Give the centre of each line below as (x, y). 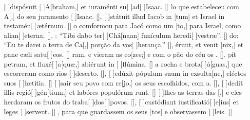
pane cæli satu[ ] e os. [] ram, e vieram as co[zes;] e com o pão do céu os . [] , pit (120, 54)
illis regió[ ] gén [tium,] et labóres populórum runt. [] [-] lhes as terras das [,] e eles (123, 92)
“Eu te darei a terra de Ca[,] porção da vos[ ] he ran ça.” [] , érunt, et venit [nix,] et (124, 44)
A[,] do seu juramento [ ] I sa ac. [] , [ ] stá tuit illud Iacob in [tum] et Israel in (114, 16)
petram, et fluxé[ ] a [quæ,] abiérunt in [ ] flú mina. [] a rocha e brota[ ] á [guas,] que (123, 63)
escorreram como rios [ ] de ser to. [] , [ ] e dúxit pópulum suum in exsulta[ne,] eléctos (125, 73)
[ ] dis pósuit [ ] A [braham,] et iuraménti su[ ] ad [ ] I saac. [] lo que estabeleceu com (122, 6)
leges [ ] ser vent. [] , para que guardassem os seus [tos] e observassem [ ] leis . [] (118, 111)
